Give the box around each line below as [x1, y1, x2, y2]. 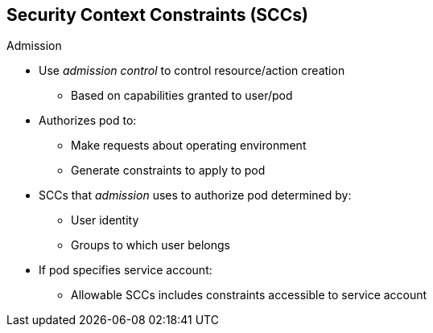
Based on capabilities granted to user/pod [71, 88, 293, 103]
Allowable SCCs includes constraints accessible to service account [71, 288, 427, 302]
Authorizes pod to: [39, 113, 137, 128]
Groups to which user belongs [71, 238, 230, 253]
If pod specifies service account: [39, 263, 212, 277]
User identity [71, 213, 139, 228]
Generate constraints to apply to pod [71, 163, 266, 178]
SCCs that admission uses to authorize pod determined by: [39, 188, 352, 203]
